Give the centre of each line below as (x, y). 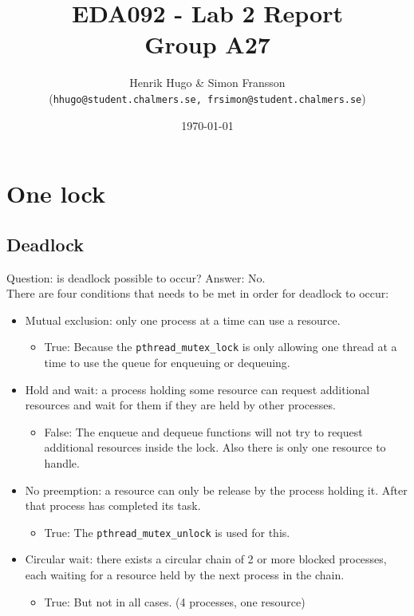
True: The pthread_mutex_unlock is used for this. (167, 532)
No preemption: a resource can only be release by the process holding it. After (216, 490)
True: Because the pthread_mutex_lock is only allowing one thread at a (221, 347)
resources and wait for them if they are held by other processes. (180, 405)
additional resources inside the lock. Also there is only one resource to (215, 447)
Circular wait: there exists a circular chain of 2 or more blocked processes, (206, 559)
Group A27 (207, 44)
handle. (62, 462)
